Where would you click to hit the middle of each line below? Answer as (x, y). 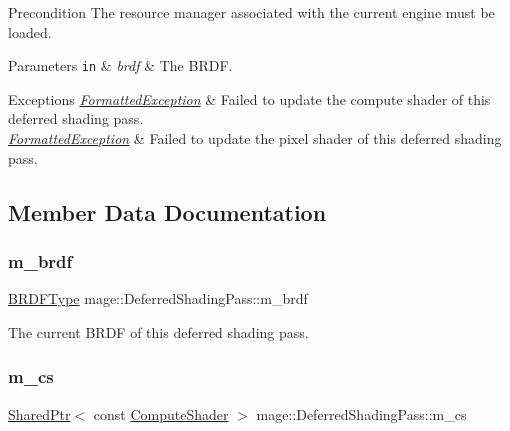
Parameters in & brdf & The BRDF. (120, 65)
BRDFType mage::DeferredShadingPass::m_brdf (158, 298)
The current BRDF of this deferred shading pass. (158, 331)
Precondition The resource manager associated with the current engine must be (251, 12)
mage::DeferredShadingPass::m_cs (361, 413)
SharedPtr (39, 413)
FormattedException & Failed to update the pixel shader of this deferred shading (255, 138)
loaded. (30, 31)
